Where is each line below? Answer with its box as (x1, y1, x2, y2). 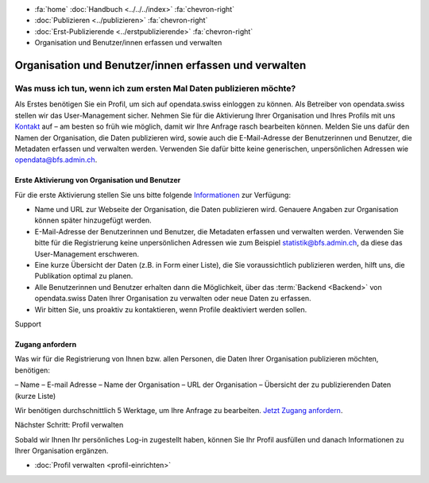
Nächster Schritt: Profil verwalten (14, 420, 124, 430)
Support (14, 319, 41, 329)
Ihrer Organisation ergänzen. (14, 446, 109, 456)
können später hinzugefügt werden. (34, 215, 153, 226)
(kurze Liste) (14, 391, 56, 400)
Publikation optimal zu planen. (34, 271, 133, 281)
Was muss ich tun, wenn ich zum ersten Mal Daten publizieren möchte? (14, 83, 296, 94)
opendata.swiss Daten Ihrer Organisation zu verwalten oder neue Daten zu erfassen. (34, 294, 311, 303)
